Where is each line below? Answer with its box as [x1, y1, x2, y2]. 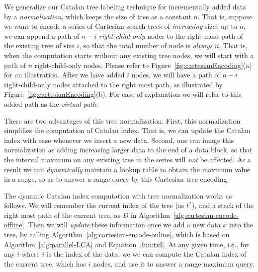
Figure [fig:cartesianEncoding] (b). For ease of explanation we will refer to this [4, 89, 242, 99]
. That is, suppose [197, 11, 253, 21]
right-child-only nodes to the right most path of [99, 30, 243, 41]
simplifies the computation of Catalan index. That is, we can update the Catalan [4, 125, 251, 136]
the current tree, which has [4, 258, 86, 269]
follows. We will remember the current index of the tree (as [4, 200, 184, 210]
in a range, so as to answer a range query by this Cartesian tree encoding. [4, 174, 229, 184]
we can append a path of [4, 30, 80, 41]
